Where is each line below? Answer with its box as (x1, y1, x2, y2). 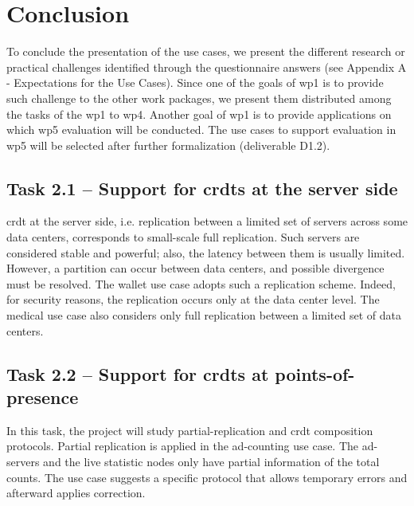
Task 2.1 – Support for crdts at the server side (6, 175, 398, 200)
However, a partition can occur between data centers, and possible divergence (6, 260, 385, 277)
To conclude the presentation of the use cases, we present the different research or (6, 43, 405, 60)
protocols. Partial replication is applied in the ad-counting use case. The (6, 437, 359, 454)
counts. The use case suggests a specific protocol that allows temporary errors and (6, 469, 408, 485)
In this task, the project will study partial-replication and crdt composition (6, 422, 373, 438)
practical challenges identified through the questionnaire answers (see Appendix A (6, 58, 407, 75)
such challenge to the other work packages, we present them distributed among (6, 89, 392, 106)
